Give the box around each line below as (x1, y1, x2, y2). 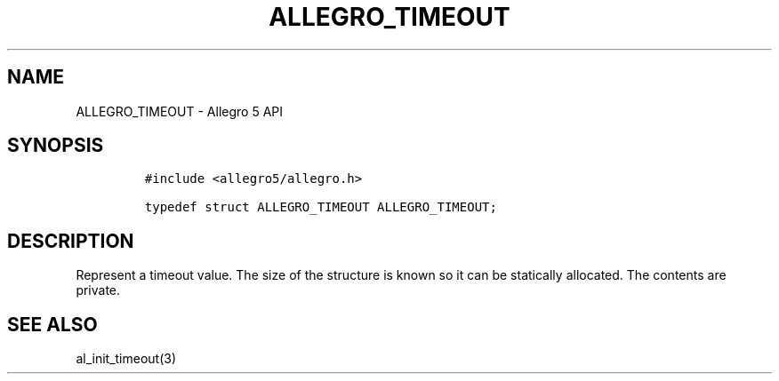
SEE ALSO (7, 313, 98, 336)
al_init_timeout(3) (76, 351, 177, 367)
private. (76, 282, 121, 298)
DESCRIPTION (7, 229, 134, 252)
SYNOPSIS (7, 134, 104, 157)
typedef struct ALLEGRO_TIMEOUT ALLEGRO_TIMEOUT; (144, 200, 497, 215)
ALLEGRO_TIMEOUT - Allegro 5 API (76, 103, 283, 119)
